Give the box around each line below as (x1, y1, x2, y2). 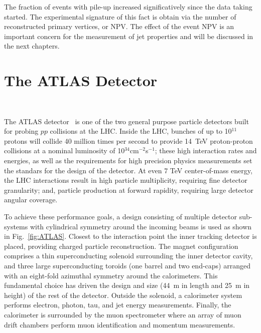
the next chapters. (4, 41, 60, 51)
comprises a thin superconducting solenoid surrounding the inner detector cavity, (4, 250, 253, 261)
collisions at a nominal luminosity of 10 (4, 145, 125, 156)
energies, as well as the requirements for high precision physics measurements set (4, 155, 252, 166)
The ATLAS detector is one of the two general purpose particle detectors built (4, 116, 249, 126)
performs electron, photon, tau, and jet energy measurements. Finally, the (4, 299, 231, 310)
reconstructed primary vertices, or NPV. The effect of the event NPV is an (4, 21, 234, 32)
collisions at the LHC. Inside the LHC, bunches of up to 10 (50, 126, 232, 136)
